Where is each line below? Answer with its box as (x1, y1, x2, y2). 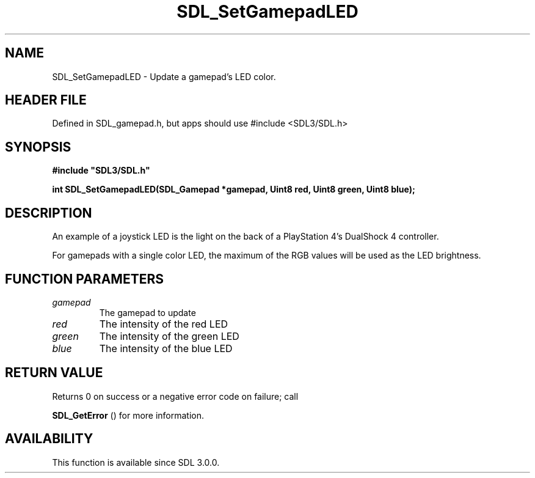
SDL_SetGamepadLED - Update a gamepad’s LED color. (52, 71, 276, 82)
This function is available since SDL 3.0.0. (52, 457, 220, 468)
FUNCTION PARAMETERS (5, 271, 164, 287)
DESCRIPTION (5, 205, 92, 221)
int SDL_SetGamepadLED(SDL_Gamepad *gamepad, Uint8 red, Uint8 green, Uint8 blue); (52, 184, 415, 195)
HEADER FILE (5, 92, 87, 108)
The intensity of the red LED (99, 317, 228, 330)
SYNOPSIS (5, 139, 71, 155)
